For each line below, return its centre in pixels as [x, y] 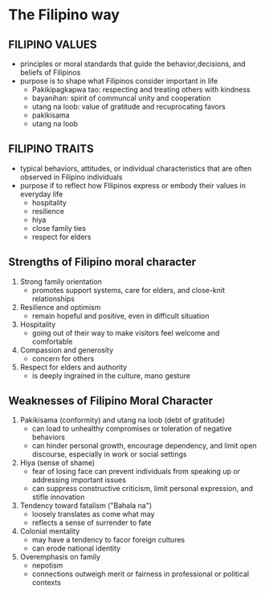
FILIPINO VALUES [53, 45]
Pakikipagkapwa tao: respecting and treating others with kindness [141, 89]
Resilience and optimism [60, 307]
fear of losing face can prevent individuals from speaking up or [136, 472]
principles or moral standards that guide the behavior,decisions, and [133, 64]
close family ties [59, 228]
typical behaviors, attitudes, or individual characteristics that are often [136, 168]
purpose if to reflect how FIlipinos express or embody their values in [133, 185]
